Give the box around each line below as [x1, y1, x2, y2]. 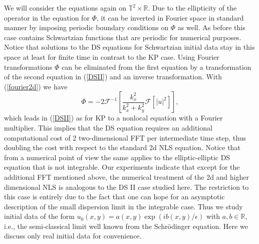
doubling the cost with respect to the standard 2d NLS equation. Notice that [4, 142, 240, 153]
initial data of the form [4, 211, 75, 221]
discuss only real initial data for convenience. [4, 230, 142, 241]
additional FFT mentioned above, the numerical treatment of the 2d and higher [4, 171, 249, 182]
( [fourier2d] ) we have [4, 81, 68, 91]
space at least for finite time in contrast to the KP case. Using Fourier [4, 51, 219, 62]
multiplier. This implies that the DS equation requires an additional [4, 122, 212, 133]
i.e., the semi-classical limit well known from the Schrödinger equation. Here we [4, 220, 248, 231]
